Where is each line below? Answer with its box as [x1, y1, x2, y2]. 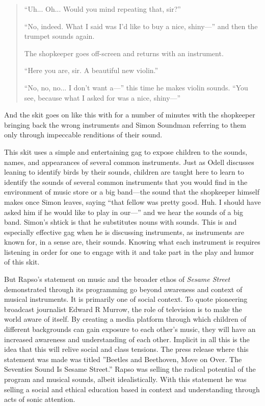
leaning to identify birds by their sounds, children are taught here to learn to [4, 166, 244, 177]
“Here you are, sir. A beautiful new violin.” [24, 65, 158, 76]
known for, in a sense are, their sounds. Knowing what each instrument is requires [4, 236, 260, 247]
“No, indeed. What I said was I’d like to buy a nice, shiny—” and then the [24, 20, 258, 31]
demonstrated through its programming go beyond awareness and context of [4, 283, 243, 294]
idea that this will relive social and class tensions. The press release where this [4, 344, 249, 354]
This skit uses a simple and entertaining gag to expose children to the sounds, [4, 146, 248, 157]
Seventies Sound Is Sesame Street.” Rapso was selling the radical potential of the [4, 364, 256, 374]
